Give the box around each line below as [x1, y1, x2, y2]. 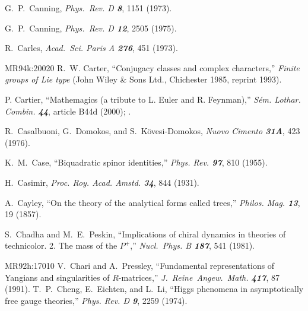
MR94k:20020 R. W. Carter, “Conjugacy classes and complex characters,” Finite [5, 61, 300, 74]
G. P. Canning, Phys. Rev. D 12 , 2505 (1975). [5, 21, 177, 34]
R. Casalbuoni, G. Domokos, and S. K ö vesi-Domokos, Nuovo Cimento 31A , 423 [5, 125, 300, 137]
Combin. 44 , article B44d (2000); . [5, 104, 131, 117]
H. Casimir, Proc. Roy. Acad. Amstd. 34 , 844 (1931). [5, 176, 199, 188]
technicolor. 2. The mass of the [5, 239, 118, 252]
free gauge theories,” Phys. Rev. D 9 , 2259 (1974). [5, 294, 188, 306]
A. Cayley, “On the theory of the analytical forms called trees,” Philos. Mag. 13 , [5, 196, 300, 208]
